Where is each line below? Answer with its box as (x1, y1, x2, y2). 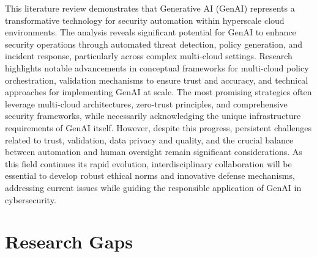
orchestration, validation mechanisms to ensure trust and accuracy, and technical (5, 73, 308, 86)
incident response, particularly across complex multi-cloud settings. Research (5, 49, 293, 62)
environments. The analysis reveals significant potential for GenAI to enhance (5, 26, 296, 38)
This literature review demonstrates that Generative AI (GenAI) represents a (5, 2, 295, 14)
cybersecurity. (5, 193, 56, 206)
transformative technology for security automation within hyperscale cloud (5, 13, 285, 26)
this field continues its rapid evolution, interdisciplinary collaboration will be (5, 157, 292, 170)
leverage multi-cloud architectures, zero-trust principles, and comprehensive (5, 97, 288, 110)
